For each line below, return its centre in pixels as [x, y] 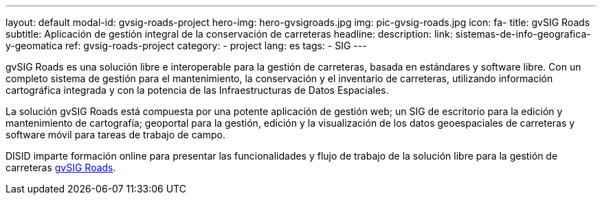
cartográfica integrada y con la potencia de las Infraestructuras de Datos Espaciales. [197, 90]
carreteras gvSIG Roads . [61, 167]
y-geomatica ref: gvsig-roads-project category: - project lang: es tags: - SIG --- [186, 46]
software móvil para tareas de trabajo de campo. [115, 135]
